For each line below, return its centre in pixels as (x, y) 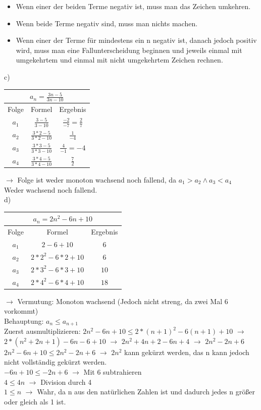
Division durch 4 (66, 382)
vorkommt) (21, 311)
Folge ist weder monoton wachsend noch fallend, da (97, 180)
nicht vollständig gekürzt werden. (56, 362)
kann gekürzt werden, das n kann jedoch (187, 352)
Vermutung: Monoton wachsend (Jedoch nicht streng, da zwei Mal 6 (123, 301)
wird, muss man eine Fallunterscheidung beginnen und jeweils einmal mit (129, 50)
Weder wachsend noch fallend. (51, 189)
